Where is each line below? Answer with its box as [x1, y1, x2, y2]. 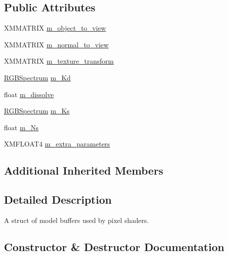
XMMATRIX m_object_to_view [4, 23, 106, 33]
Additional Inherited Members [4, 163, 163, 178]
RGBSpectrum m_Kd [4, 72, 71, 82]
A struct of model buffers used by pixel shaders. [4, 215, 149, 225]
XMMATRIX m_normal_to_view [4, 39, 109, 49]
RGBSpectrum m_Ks [4, 106, 70, 116]
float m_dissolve [4, 89, 54, 99]
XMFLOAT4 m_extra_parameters [4, 139, 110, 149]
